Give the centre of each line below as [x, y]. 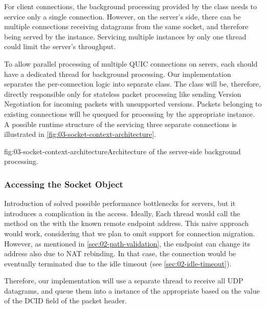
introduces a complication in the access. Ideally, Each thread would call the [122, 213]
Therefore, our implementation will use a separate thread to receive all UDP [124, 281]
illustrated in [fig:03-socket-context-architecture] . [80, 134]
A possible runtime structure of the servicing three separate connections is [120, 124]
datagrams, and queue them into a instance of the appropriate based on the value [132, 290]
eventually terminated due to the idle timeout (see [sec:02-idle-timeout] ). [118, 263]
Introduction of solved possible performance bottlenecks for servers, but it [120, 203]
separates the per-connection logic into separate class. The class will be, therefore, [132, 84]
